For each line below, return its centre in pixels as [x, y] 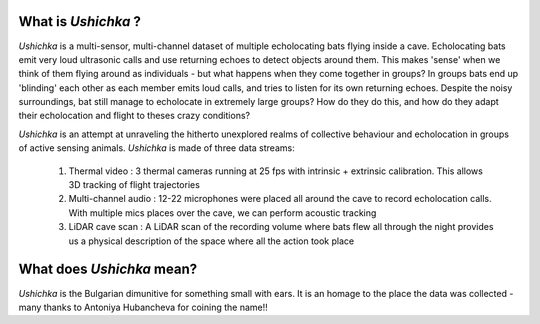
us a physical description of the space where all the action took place [211, 241]
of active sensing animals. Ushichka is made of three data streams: [156, 148]
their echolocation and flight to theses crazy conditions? [134, 116]
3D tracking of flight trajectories [134, 185]
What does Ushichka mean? [108, 269]
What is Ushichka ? [80, 21]
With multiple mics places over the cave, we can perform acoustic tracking [222, 212]
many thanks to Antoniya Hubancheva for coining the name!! [143, 307]
